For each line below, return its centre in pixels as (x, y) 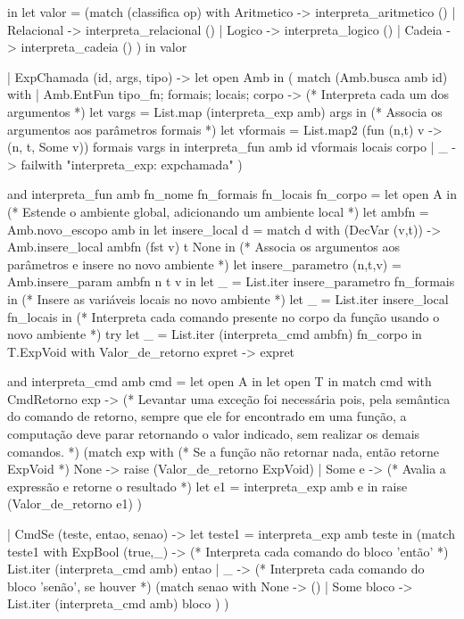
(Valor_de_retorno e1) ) (75, 503)
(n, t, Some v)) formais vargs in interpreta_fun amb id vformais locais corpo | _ (228, 147)
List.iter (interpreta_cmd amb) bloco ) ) (118, 603)
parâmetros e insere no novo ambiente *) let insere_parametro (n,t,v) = (204, 264)
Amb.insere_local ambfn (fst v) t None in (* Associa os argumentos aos (204, 247)
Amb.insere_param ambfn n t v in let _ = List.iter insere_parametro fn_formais (231, 281)
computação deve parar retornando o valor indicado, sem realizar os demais (214, 434)
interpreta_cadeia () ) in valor (104, 47)
